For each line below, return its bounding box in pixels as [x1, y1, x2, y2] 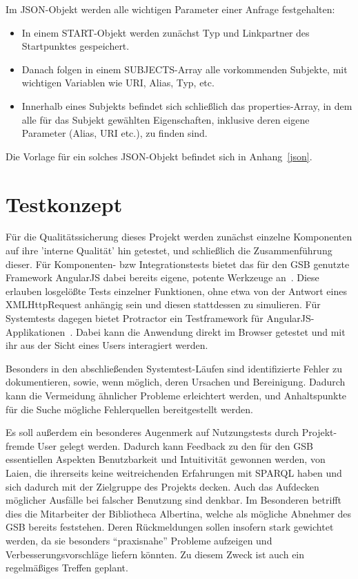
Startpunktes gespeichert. [21, 39, 130, 53]
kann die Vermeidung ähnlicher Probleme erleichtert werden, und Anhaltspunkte [6, 388, 347, 402]
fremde [6, 438, 34, 453]
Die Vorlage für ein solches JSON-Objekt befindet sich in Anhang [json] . [6, 149, 312, 163]
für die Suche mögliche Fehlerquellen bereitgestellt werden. [6, 401, 253, 416]
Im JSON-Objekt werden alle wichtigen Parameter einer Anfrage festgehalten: [6, 2, 335, 16]
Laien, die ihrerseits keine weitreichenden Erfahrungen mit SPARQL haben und [6, 465, 342, 480]
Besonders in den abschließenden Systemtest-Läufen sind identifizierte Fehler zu [6, 361, 343, 375]
